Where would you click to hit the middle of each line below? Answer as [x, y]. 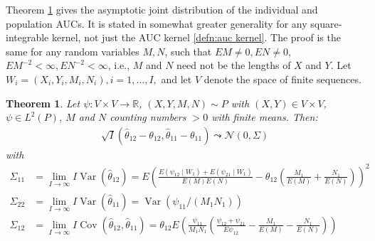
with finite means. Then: [265, 117]
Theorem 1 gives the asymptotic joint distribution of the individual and [162, 9]
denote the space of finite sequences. [282, 79]
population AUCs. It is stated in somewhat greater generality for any [157, 23]
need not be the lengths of [234, 65]
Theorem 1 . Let [43, 103]
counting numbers [148, 117]
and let [176, 79]
